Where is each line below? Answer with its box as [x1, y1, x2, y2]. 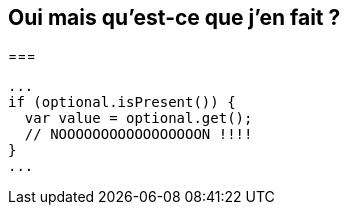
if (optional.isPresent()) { [8, 94, 236, 111]
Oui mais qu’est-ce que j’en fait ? [8, 5, 341, 30]
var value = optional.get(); [24, 110, 253, 127]
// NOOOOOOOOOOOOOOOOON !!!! [24, 126, 253, 143]
